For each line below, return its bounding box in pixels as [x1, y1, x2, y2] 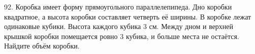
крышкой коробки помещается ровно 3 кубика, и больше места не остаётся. [4, 30, 239, 41]
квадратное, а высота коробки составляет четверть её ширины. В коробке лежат [4, 11, 251, 21]
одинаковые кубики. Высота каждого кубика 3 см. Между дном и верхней [4, 21, 234, 31]
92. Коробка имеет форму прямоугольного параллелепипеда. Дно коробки [4, 1, 232, 11]
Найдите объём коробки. [4, 40, 80, 51]
